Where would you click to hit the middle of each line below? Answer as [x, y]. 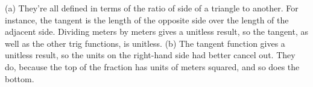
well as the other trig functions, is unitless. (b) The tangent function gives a [145, 43]
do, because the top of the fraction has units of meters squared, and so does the [152, 66]
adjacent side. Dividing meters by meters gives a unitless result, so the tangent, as [157, 31]
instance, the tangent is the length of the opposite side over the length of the [147, 19]
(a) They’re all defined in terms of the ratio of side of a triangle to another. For [152, 8]
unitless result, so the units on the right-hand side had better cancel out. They [150, 55]
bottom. [20, 78]
